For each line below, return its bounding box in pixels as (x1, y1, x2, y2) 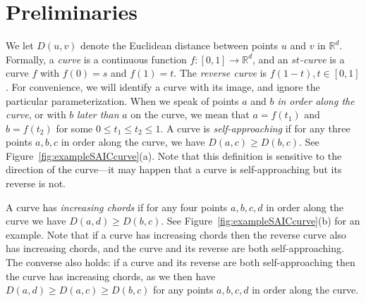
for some (56, 120, 93, 135)
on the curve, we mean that (130, 107, 250, 122)
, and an (252, 51, 288, 66)
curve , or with (6, 107, 66, 122)
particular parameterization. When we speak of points (6, 93, 239, 108)
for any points (153, 282, 214, 297)
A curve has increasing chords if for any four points (6, 199, 228, 214)
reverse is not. (6, 176, 66, 191)
